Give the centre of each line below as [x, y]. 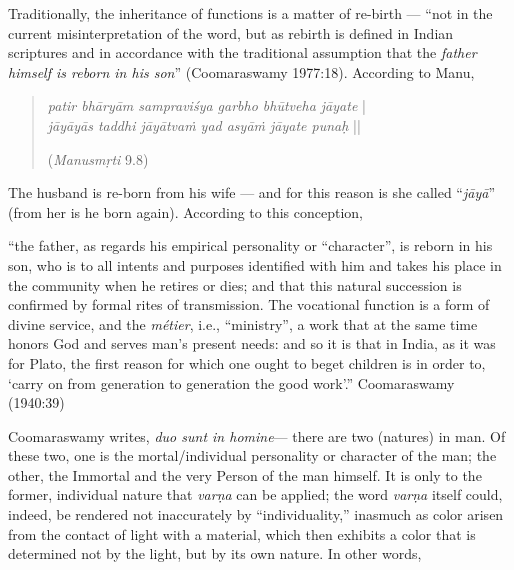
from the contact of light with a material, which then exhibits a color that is [242, 533]
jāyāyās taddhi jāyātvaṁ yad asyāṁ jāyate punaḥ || [204, 124]
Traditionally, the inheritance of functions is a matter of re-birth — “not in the [250, 13]
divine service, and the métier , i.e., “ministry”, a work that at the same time [243, 323]
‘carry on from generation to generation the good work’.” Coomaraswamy [231, 382]
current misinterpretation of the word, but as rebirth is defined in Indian [231, 32]
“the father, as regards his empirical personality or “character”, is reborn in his [250, 245]
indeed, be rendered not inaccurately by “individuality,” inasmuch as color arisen [256, 514]
